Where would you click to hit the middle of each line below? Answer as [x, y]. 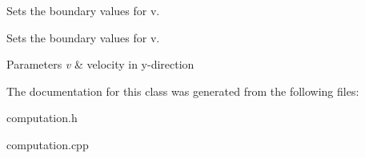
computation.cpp [48, 144]
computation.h [42, 118]
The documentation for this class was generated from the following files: [183, 91]
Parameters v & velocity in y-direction [100, 64]
